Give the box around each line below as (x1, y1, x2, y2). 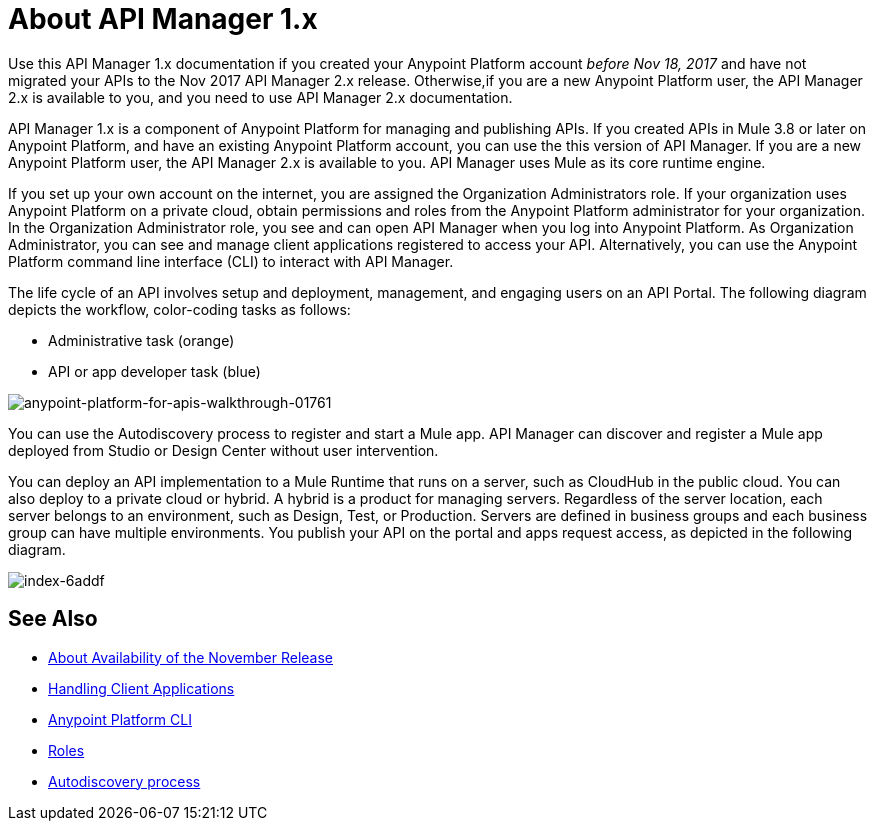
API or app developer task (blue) (48, 362, 261, 380)
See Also (8, 606, 98, 632)
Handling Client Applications (48, 679, 235, 697)
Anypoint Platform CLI (48, 710, 192, 728)
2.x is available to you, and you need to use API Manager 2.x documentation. (8, 88, 513, 106)
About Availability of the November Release (48, 648, 334, 666)
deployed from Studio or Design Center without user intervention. (8, 441, 439, 459)
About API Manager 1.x (8, 2, 318, 36)
